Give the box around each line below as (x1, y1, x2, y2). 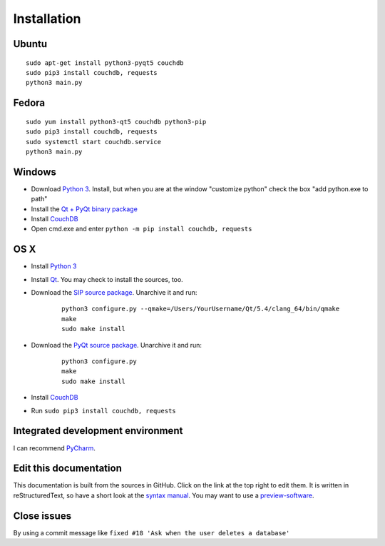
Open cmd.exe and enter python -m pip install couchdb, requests (31, 225, 252, 233)
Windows (13, 166, 56, 178)
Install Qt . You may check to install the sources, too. (31, 275, 183, 283)
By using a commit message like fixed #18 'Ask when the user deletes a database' (13, 528, 290, 537)
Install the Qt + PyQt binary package (31, 204, 138, 213)
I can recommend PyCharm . (13, 443, 96, 453)
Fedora (13, 97, 46, 109)
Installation (13, 11, 81, 26)
